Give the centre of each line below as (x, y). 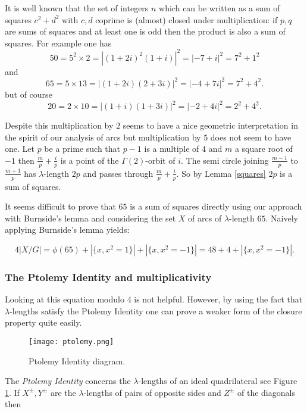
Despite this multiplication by (59, 125)
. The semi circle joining (225, 160)
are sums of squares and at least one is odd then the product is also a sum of (145, 31)
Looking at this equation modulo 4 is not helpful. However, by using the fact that (154, 299)
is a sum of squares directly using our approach (216, 206)
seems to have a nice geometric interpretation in (210, 125)
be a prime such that (82, 149)
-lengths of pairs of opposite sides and (152, 392)
